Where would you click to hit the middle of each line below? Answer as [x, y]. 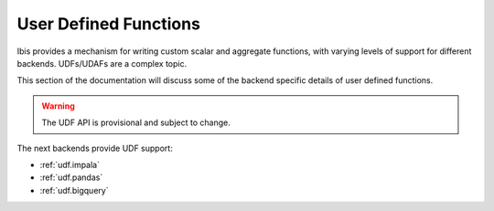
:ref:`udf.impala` [70, 164]
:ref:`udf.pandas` [71, 177]
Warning [58, 106]
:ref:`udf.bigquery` [74, 190]
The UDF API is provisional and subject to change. [136, 122]
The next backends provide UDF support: [95, 148]
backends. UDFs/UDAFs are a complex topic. [102, 63]
